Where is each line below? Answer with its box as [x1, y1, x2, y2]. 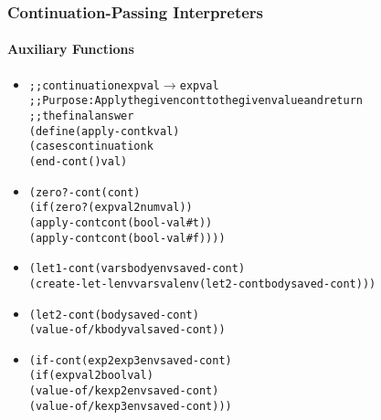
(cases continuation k [28, 140, 153, 153]
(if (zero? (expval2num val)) [28, 201, 193, 215]
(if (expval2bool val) [28, 369, 153, 383]
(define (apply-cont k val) [28, 124, 180, 138]
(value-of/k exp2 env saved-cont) [28, 384, 219, 398]
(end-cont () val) [28, 154, 128, 168]
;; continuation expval [28, 79, 160, 92]
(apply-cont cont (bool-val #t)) [28, 215, 213, 229]
